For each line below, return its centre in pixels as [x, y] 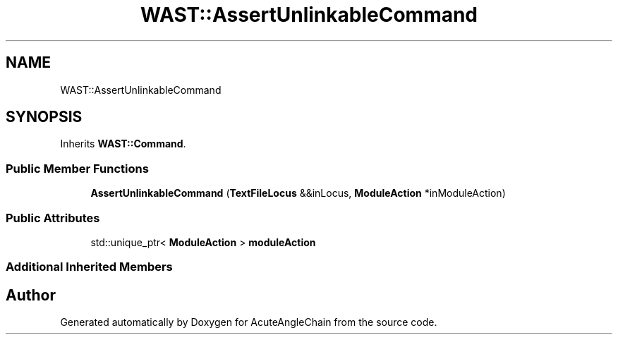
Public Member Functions [77, 168]
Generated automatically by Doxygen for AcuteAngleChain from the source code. [249, 322]
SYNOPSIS [44, 117]
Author [31, 295]
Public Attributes [53, 218]
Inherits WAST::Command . [123, 144]
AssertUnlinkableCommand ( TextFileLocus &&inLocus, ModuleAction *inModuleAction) [298, 193]
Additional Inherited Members [89, 267]
